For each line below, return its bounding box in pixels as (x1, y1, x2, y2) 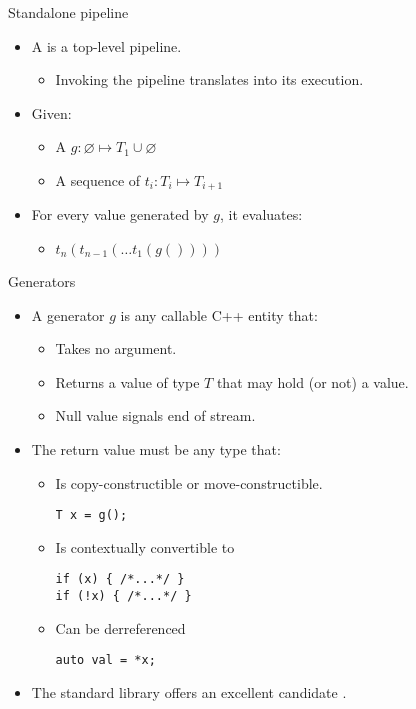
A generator (31, 304, 105, 325)
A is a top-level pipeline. (31, 35, 182, 56)
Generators (8, 271, 76, 292)
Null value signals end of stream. (55, 405, 256, 426)
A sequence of (55, 169, 141, 190)
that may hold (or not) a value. (216, 371, 409, 392)
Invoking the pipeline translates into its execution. (55, 69, 364, 90)
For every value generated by (31, 204, 209, 225)
